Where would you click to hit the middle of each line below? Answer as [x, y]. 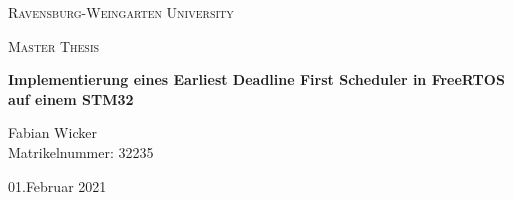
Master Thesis [54, 45]
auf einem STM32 [71, 98]
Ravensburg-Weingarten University [121, 12]
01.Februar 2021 [57, 185]
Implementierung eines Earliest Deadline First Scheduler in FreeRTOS [256, 79]
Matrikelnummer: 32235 [81, 151]
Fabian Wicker [52, 132]
